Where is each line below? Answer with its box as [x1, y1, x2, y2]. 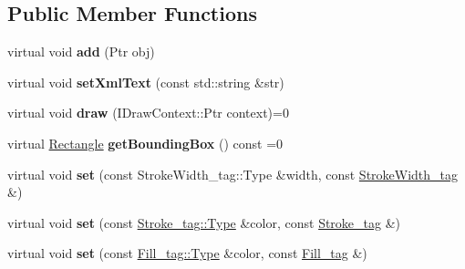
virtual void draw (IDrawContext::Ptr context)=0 [7, 103, 289, 122]
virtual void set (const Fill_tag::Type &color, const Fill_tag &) [7, 243, 367, 263]
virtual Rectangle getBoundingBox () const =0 [7, 133, 284, 152]
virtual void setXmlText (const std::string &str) [7, 72, 284, 91]
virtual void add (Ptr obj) [7, 42, 155, 61]
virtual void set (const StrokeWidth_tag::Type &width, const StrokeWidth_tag [7, 164, 459, 183]
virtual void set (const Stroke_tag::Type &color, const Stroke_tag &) [7, 212, 401, 232]
